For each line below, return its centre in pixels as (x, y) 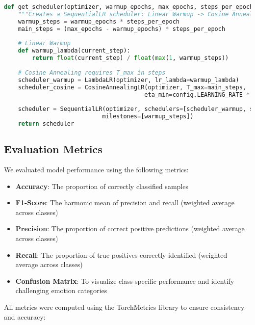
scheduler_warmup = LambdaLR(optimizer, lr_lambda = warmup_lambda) (128, 80)
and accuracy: (25, 316)
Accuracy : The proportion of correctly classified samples (102, 186)
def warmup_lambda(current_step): (74, 51)
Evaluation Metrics (53, 149)
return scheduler (46, 124)
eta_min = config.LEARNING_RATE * (197, 95)
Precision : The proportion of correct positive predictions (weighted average (130, 229)
